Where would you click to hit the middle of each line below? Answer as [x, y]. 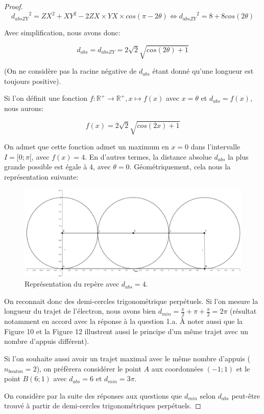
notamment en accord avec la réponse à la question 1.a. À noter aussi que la [124, 321]
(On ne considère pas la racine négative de [70, 71]
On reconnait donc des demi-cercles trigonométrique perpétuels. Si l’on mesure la [131, 301]
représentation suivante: [41, 176]
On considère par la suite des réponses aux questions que [93, 395]
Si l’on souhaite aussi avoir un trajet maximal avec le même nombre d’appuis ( [127, 358]
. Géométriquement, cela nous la [180, 167]
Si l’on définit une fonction [46, 98]
